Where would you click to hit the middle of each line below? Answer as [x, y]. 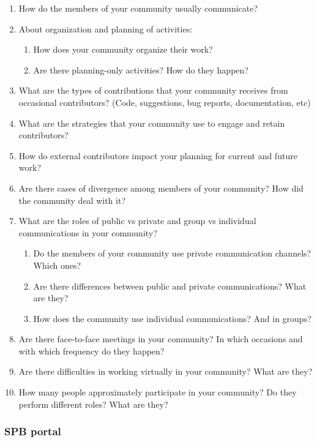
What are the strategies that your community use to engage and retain [152, 123]
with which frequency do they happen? [91, 350]
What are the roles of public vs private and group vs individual [137, 221]
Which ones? [57, 265]
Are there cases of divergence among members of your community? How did [161, 188]
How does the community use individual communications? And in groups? [172, 318]
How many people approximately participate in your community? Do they [158, 392]
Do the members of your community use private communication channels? [172, 253]
